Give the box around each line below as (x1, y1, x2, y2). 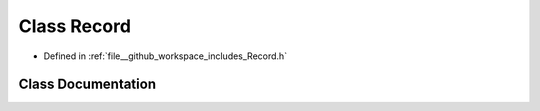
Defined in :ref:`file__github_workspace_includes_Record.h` (43, 50, 288, 62)
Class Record (18, 15, 132, 37)
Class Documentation (18, 76, 157, 93)
